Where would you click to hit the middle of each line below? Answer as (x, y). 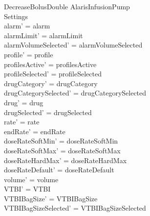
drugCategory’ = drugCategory (51, 83)
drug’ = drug (24, 102)
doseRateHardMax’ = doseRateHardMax (65, 160)
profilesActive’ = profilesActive (50, 64)
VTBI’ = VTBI (27, 189)
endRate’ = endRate (35, 131)
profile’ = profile (29, 54)
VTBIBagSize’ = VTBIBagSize (51, 198)
